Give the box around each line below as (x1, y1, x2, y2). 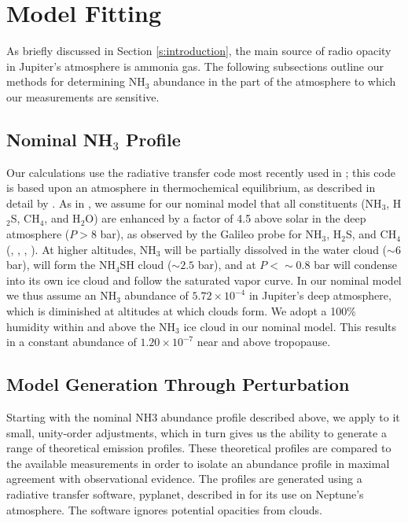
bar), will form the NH (6, 256, 116, 273)
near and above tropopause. (197, 333, 331, 350)
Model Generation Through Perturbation (6, 372, 350, 396)
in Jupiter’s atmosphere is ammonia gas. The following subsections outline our (6, 57, 384, 74)
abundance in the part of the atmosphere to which (153, 73, 396, 90)
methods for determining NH (6, 73, 145, 90)
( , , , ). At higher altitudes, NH (6, 241, 156, 257)
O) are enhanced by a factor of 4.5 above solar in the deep (85, 210, 366, 227)
